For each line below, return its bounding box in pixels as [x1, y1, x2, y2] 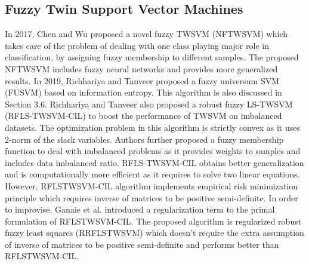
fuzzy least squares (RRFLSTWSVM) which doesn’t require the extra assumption [5, 226, 304, 239]
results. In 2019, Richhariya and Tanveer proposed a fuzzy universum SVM [5, 74, 280, 87]
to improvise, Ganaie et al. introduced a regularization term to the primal [5, 203, 275, 216]
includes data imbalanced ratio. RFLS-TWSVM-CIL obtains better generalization [5, 156, 304, 168]
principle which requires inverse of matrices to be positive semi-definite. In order [5, 191, 298, 204]
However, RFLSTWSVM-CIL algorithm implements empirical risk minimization [5, 179, 298, 192]
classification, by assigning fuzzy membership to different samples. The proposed [5, 51, 299, 63]
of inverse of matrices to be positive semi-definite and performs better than [5, 238, 279, 250]
